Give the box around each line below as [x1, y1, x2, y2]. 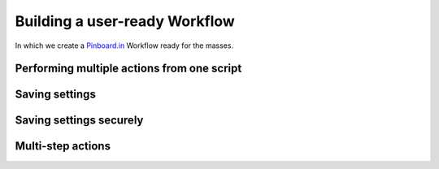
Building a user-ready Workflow [15, 12, 235, 30]
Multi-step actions [15, 139, 111, 154]
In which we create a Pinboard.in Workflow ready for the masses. [15, 41, 234, 50]
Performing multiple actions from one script [15, 62, 242, 76]
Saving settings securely [15, 114, 144, 128]
